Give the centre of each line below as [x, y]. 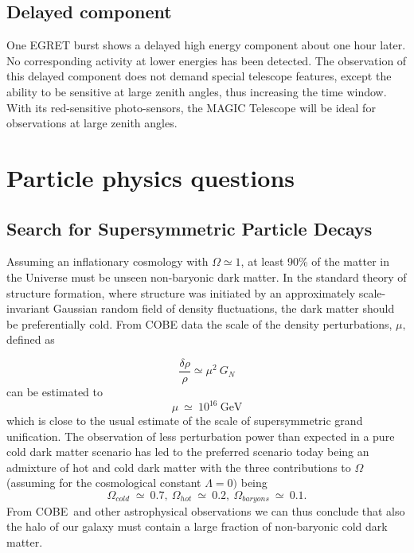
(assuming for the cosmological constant [104, 483]
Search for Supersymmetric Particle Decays [189, 228]
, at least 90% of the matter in [315, 261]
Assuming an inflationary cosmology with [107, 261]
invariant [28, 308]
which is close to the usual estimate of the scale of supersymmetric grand [185, 421]
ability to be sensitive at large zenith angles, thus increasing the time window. [197, 91]
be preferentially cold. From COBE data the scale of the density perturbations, [199, 323]
